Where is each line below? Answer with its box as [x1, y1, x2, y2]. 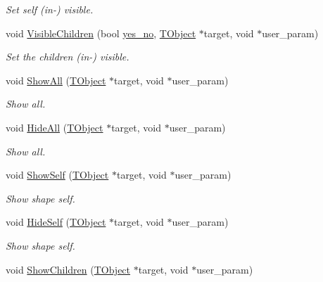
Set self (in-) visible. [6, 2, 94, 16]
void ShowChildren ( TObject [6, 262, 131, 276]
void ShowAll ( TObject [6, 72, 106, 87]
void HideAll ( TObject [6, 120, 103, 134]
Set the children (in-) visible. [6, 49, 129, 64]
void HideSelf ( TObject [6, 214, 106, 229]
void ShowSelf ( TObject [6, 167, 109, 182]
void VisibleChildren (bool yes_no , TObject [6, 25, 196, 40]
